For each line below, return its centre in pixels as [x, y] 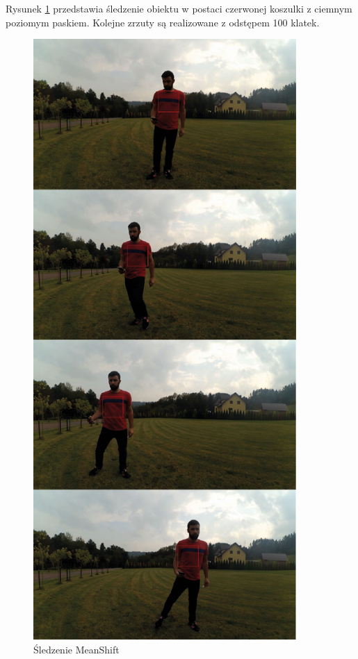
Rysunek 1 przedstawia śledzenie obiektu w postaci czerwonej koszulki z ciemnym [179, 8]
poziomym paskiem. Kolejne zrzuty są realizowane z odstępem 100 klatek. [163, 22]
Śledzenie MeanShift [76, 649]
